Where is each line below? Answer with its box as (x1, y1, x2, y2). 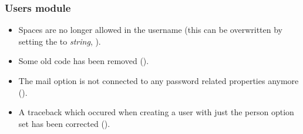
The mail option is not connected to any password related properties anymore (18, 75, 299, 86)
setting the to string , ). (18, 35, 101, 47)
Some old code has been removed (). (18, 55, 149, 67)
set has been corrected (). (18, 117, 110, 129)
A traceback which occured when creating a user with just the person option (18, 106, 294, 118)
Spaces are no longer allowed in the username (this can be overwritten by (18, 24, 282, 36)
